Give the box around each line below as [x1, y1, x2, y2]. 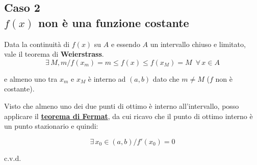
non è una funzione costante [38, 14, 189, 30]
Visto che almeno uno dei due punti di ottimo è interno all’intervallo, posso [4, 100, 239, 111]
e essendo [111, 38, 140, 49]
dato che [152, 73, 179, 84]
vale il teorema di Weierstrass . [4, 49, 104, 59]
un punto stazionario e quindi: [4, 121, 98, 131]
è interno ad [88, 73, 126, 84]
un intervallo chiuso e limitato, [150, 38, 246, 49]
